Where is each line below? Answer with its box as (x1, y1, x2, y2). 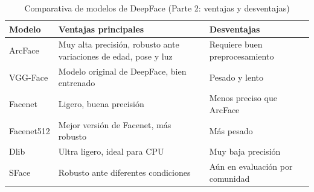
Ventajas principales (58, 22, 144, 35)
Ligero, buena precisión (58, 98, 144, 110)
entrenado (58, 76, 95, 89)
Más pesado (209, 124, 253, 137)
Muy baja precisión (209, 145, 281, 158)
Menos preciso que (209, 91, 277, 104)
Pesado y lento (209, 70, 264, 83)
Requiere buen (209, 38, 263, 51)
